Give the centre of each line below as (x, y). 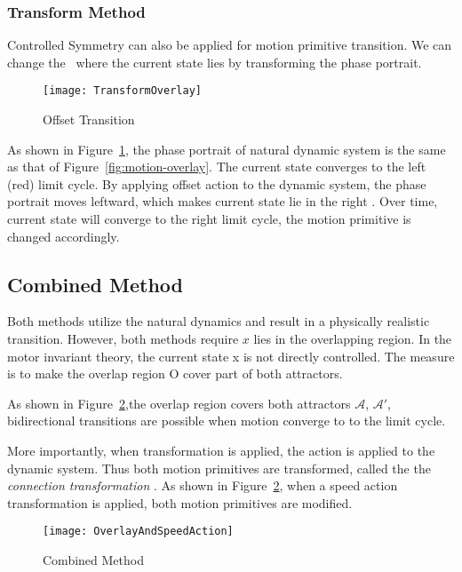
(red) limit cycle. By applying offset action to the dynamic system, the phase (217, 183)
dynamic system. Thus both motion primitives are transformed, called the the (219, 468)
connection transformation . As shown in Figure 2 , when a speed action (203, 485)
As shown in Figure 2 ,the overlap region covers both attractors (179, 403)
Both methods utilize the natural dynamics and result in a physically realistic (219, 321)
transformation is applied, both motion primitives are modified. (180, 502)
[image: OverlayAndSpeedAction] (138, 532)
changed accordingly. (64, 236)
